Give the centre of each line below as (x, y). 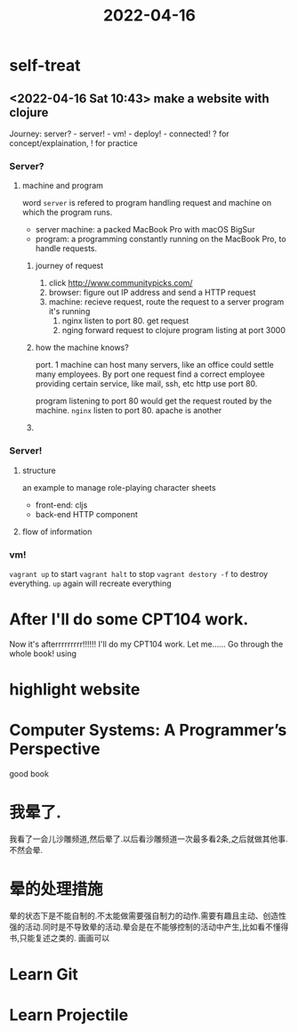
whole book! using (43, 653)
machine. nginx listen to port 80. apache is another (129, 411)
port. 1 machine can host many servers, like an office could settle (154, 365)
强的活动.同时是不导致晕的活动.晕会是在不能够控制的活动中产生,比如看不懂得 (149, 926)
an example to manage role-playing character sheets (119, 487)
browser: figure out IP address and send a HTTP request (152, 293)
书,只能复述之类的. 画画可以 (60, 938)
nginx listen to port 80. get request (125, 321)
